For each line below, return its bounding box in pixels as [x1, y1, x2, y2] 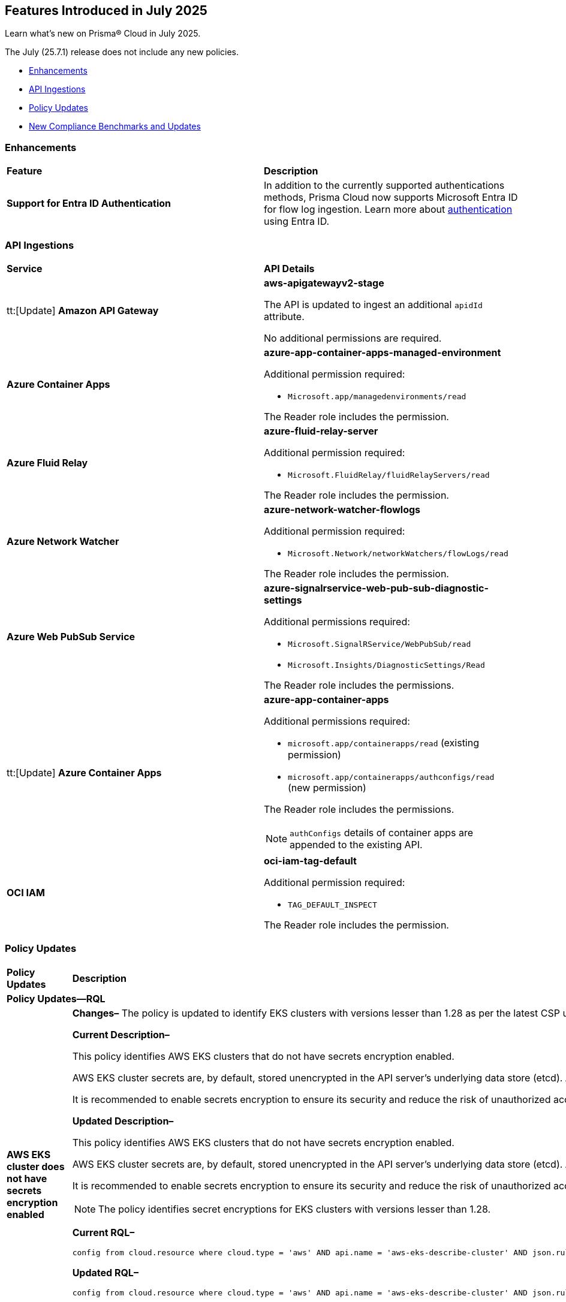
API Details [264, 262, 315, 275]
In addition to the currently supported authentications [264, 179, 505, 192]
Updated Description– [72, 1114, 174, 1127]
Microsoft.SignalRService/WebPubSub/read [288, 639, 471, 649]
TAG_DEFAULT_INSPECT [288, 900, 377, 909]
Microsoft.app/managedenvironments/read [288, 391, 466, 401]
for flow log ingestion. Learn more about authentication [264, 203, 513, 216]
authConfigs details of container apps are [290, 826, 474, 839]
